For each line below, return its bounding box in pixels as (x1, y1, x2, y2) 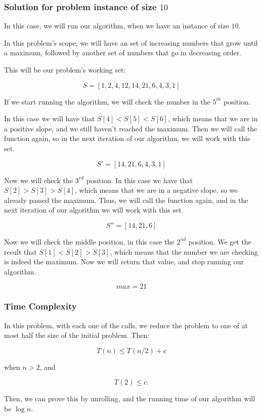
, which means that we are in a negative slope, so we (75, 185, 238, 195)
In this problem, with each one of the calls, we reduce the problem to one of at (4, 320, 248, 330)
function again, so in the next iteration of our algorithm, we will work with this (4, 133, 250, 144)
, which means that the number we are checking (110, 246, 258, 257)
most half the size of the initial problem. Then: (4, 330, 150, 340)
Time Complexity (4, 300, 77, 312)
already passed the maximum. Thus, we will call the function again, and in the (4, 194, 248, 205)
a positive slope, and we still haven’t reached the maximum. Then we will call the (4, 123, 257, 133)
